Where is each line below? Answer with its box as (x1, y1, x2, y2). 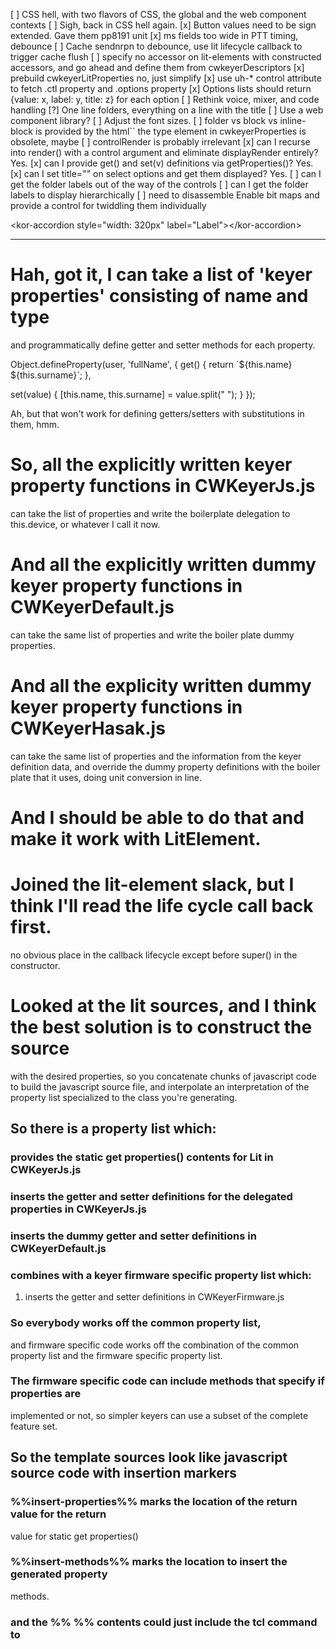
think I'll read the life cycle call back (10, 895, 314, 918)
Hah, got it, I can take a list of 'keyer (10, 264, 313, 286)
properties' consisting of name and (10, 285, 309, 308)
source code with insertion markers (10, 1465, 237, 1482)
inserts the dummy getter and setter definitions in (10, 1229, 257, 1243)
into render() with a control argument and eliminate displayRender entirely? (10, 147, 319, 158)
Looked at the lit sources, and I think (10, 995, 317, 1018)
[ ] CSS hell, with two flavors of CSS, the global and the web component (10, 9, 307, 20)
